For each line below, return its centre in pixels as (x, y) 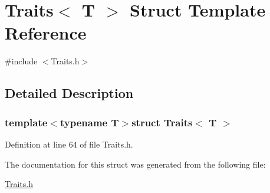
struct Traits (162, 122)
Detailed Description (69, 93)
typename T (89, 122)
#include (21, 61)
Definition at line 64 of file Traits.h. (69, 144)
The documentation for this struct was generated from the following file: (135, 164)
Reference (46, 33)
